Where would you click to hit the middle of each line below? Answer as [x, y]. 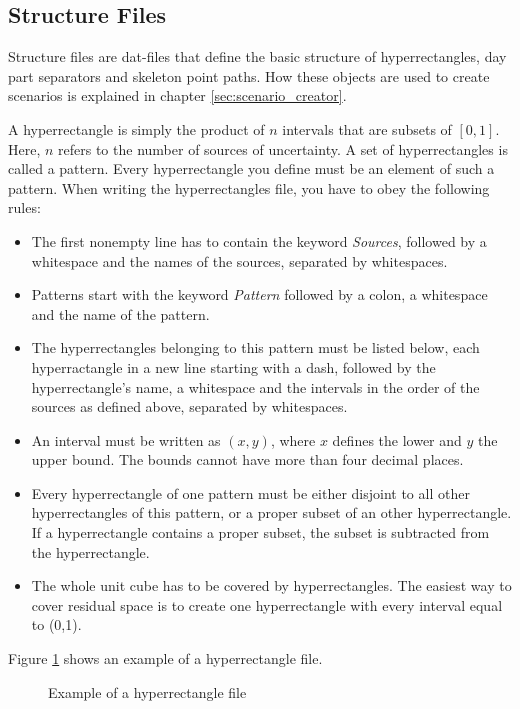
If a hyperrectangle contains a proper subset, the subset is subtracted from [260, 532]
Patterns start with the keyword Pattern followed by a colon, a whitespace [259, 294]
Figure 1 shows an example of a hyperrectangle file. [165, 658]
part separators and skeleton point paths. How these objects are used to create [249, 75]
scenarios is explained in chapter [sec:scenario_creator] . [177, 95]
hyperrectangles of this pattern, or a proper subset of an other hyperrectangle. [271, 512]
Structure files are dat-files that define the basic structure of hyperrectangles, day [257, 56]
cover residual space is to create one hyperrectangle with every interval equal [267, 604]
